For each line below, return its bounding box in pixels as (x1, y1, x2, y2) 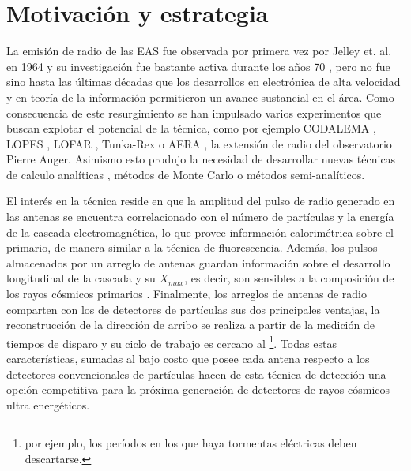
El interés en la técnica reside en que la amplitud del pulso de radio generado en (6, 193, 395, 209)
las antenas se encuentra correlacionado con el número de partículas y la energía (6, 208, 394, 225)
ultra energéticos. (6, 396, 90, 413)
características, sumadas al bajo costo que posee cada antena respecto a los (6, 350, 370, 367)
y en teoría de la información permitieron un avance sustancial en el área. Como (6, 88, 394, 105)
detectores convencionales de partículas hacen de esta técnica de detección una (6, 365, 386, 382)
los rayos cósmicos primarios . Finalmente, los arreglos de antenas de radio (6, 286, 368, 302)
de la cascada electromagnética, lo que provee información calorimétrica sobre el (6, 223, 394, 240)
